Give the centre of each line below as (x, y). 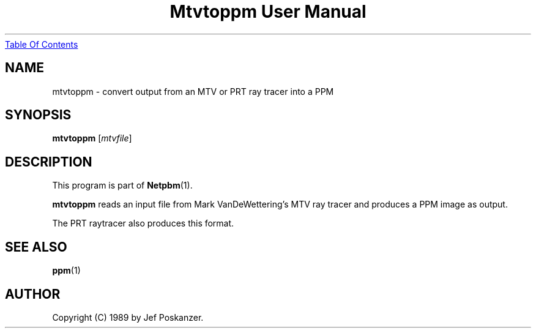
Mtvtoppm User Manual (268, 12)
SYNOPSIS (38, 115)
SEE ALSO (36, 247)
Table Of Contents (42, 44)
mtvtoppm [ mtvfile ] (92, 138)
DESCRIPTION (49, 162)
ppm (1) (66, 271)
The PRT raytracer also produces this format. (143, 223)
